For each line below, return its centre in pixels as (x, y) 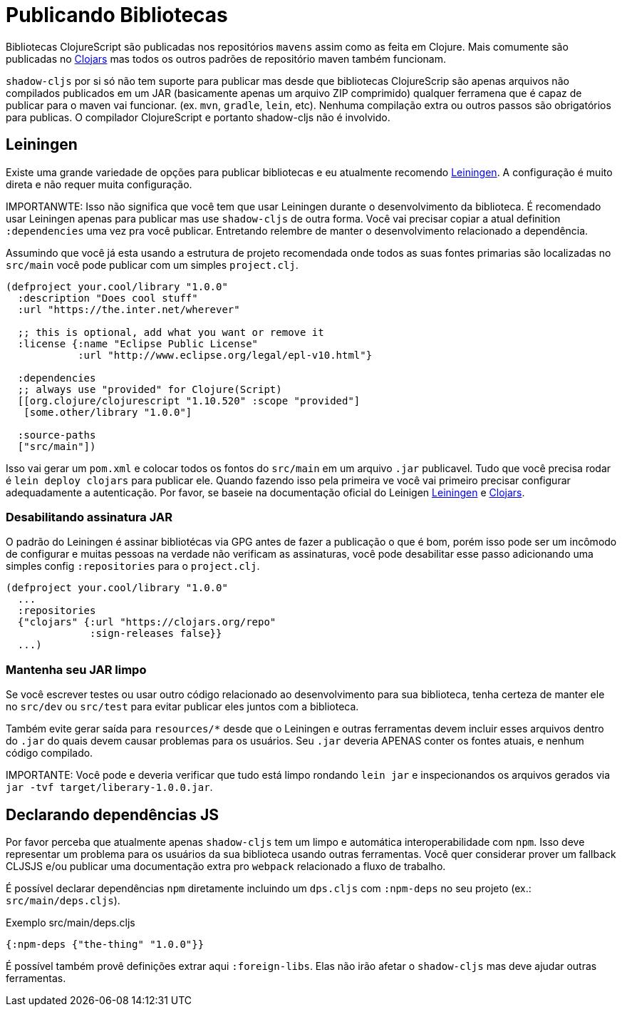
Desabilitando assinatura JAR (89, 517)
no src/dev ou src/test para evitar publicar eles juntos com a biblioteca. (182, 707)
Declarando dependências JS (112, 814)
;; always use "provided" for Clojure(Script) (150, 389)
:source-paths (57, 435)
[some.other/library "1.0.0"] (108, 412)
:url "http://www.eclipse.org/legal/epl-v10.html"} (225, 355)
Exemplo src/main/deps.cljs (71, 922)
